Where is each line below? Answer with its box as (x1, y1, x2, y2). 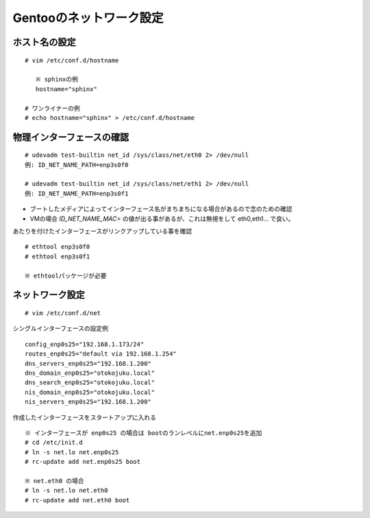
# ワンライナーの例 (25, 104, 80, 112)
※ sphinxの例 (35, 75, 79, 84)
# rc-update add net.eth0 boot (25, 496, 130, 504)
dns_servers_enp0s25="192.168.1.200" (25, 360, 152, 367)
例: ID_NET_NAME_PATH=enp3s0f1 (25, 189, 129, 197)
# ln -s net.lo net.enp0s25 (25, 448, 119, 456)
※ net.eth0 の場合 (25, 477, 85, 484)
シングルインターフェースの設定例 (12, 324, 109, 332)
